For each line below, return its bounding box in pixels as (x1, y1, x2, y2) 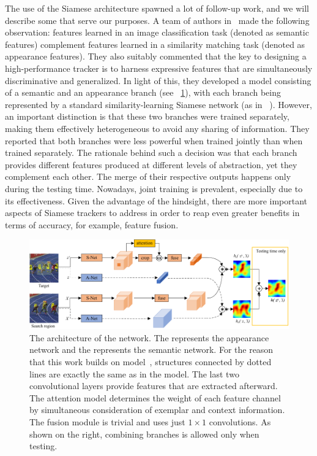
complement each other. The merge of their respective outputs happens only (5, 170, 291, 183)
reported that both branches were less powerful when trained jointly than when (5, 134, 303, 147)
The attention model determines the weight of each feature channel (29, 391, 281, 404)
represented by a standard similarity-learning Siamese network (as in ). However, (5, 98, 312, 110)
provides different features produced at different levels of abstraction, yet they (5, 158, 297, 171)
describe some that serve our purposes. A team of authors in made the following (5, 14, 310, 26)
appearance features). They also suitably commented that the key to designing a (5, 50, 307, 63)
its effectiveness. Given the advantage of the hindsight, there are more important (5, 194, 308, 207)
